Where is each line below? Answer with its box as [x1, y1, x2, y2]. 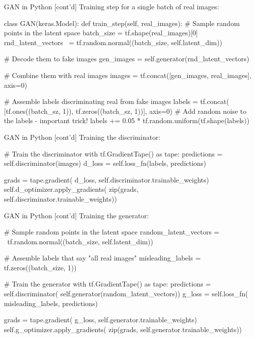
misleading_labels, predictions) [4, 298, 98, 308]
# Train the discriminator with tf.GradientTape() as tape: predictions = [4, 148, 223, 158]
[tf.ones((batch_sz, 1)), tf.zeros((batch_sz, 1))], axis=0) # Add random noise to [4, 105, 247, 116]
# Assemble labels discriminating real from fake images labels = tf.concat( [4, 96, 229, 106]
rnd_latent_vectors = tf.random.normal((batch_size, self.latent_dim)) [4, 37, 223, 47]
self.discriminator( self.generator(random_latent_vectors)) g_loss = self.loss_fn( [4, 288, 248, 299]
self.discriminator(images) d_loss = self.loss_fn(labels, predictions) [4, 158, 206, 168]
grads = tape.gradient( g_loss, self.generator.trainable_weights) [4, 314, 197, 325]
